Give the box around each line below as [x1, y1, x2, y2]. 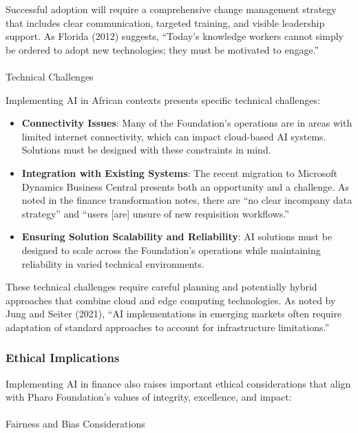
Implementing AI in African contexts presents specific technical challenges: [6, 92, 320, 107]
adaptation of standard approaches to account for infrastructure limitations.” [6, 319, 329, 334]
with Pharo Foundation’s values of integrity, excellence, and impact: [6, 390, 292, 404]
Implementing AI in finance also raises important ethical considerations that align [6, 376, 351, 390]
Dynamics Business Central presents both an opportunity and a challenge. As [21, 179, 349, 193]
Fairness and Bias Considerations [6, 416, 145, 431]
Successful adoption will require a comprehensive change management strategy [6, 2, 337, 16]
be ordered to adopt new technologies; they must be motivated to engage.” [6, 42, 319, 56]
